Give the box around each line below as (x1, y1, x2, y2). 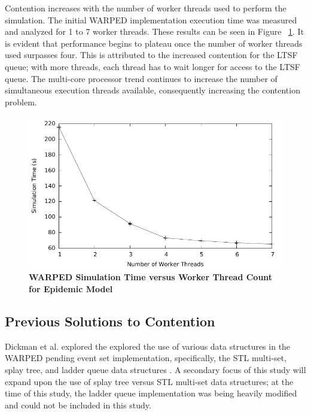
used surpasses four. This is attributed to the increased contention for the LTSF (5, 49, 298, 61)
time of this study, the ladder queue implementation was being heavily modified (5, 387, 297, 399)
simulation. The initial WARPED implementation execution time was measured (5, 13, 297, 26)
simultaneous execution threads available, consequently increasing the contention (5, 84, 300, 96)
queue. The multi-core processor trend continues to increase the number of (5, 72, 278, 84)
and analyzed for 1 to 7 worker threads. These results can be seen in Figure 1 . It (5, 25, 304, 38)
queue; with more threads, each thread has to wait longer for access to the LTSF (5, 60, 300, 72)
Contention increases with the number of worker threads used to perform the (5, 2, 286, 14)
